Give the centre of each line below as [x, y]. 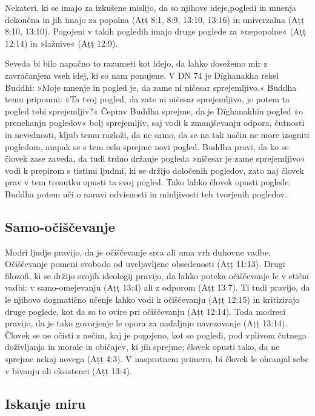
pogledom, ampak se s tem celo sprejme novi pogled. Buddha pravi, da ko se [147, 146]
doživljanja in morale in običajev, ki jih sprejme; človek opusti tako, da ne [142, 347]
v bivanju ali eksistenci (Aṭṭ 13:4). [68, 370]
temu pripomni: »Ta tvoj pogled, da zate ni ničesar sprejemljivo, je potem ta [148, 99]
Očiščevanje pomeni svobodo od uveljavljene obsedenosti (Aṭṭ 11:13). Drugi [145, 264]
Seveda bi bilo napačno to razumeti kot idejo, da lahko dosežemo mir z [136, 63]
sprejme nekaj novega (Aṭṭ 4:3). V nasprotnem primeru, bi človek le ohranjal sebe [157, 359]
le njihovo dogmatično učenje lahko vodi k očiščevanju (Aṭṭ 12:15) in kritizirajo [152, 299]
